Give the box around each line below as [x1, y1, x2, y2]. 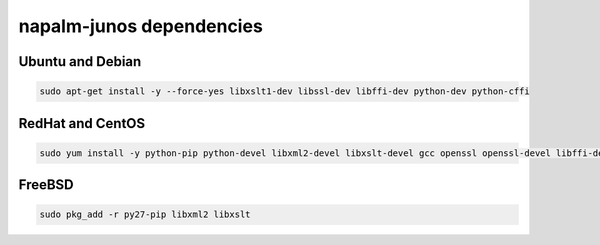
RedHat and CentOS [18, 115, 146, 132]
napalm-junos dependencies [18, 15, 264, 37]
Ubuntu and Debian [18, 53, 142, 70]
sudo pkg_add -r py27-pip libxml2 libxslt [39, 209, 251, 220]
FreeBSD [18, 176, 74, 194]
